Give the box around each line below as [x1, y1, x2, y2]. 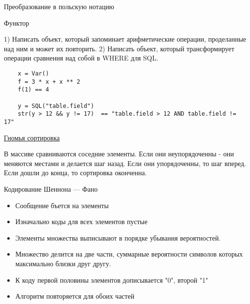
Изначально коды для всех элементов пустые [15, 216, 148, 227]
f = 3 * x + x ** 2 [17, 78, 80, 85]
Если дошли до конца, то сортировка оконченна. [4, 167, 147, 178]
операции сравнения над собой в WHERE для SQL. [4, 53, 158, 63]
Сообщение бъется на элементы [15, 200, 109, 210]
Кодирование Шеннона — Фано [4, 183, 98, 194]
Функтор [4, 17, 30, 28]
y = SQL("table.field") [17, 102, 94, 109]
